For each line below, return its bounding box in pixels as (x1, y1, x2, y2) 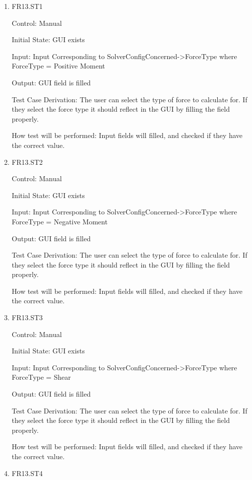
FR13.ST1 (11, 1, 43, 11)
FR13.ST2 (11, 156, 43, 167)
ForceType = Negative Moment (11, 216, 108, 226)
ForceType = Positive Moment (11, 61, 105, 71)
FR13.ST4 (11, 468, 43, 478)
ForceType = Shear (11, 372, 71, 382)
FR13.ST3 (11, 312, 43, 323)
